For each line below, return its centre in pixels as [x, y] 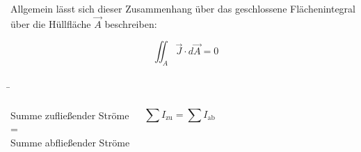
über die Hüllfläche [51, 23]
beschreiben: [131, 23]
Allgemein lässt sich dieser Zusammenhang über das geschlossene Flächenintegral [183, 8]
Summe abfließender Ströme [70, 142]
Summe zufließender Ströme [70, 115]
